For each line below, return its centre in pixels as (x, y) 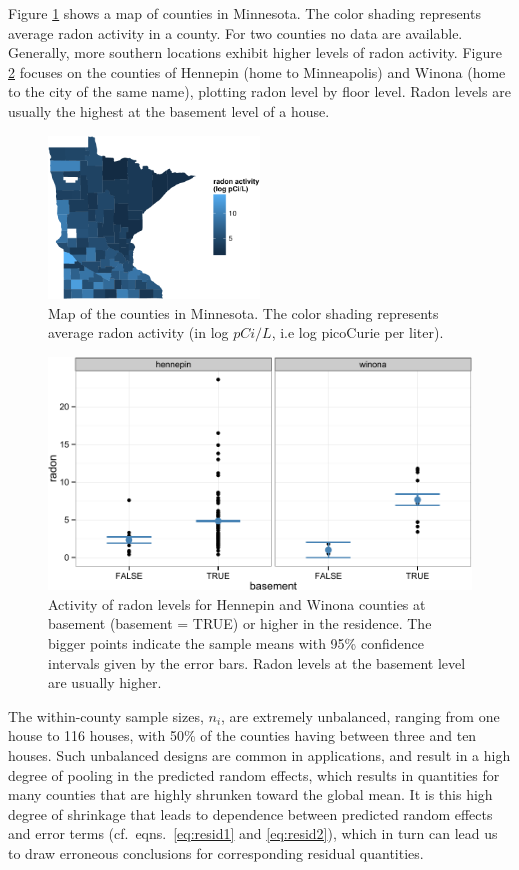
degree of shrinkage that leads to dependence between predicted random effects (250, 813)
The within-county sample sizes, (106, 715)
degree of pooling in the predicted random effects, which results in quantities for (254, 774)
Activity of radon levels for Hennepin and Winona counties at (237, 603)
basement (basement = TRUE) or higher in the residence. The (240, 623)
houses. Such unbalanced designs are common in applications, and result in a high (259, 754)
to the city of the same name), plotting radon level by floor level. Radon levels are (259, 91)
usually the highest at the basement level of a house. (169, 110)
